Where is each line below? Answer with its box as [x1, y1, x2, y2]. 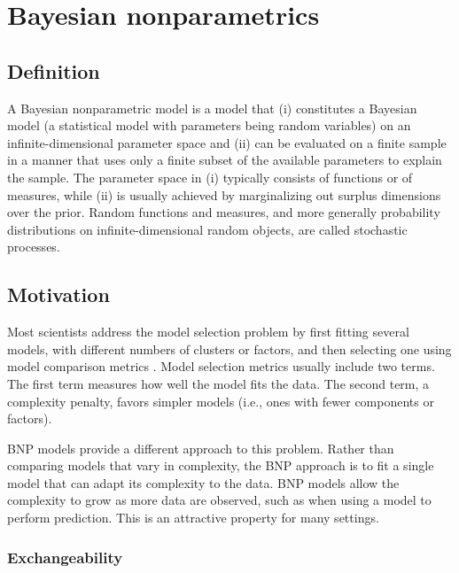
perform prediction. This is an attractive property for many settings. [7, 508, 379, 527]
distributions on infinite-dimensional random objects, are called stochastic [7, 220, 408, 238]
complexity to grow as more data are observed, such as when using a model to [7, 491, 432, 509]
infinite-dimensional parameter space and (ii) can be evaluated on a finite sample [7, 133, 447, 151]
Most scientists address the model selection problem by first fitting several [7, 322, 409, 341]
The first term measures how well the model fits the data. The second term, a [7, 374, 430, 392]
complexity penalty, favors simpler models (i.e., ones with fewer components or [7, 391, 434, 410]
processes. [7, 237, 60, 256]
